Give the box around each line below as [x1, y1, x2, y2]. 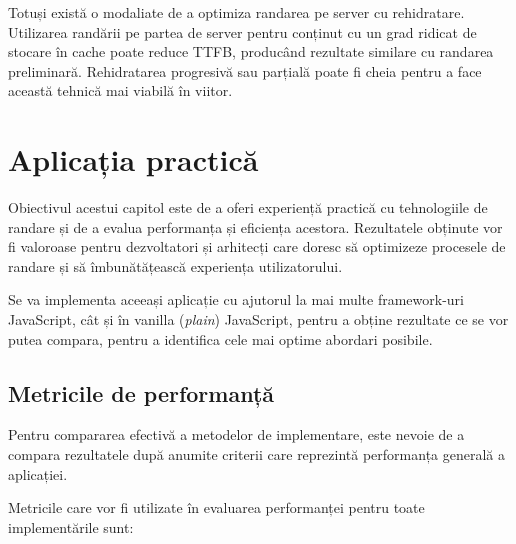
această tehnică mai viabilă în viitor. [8, 80, 233, 101]
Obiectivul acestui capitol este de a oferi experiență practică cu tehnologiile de [8, 197, 488, 218]
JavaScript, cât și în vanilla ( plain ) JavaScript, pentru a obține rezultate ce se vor [8, 309, 509, 330]
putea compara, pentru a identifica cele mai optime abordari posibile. [8, 328, 433, 349]
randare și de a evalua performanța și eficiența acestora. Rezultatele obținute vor [8, 216, 503, 237]
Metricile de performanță [8, 377, 275, 408]
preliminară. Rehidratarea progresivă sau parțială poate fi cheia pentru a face [8, 60, 482, 81]
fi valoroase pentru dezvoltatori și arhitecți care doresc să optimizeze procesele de [8, 236, 506, 257]
